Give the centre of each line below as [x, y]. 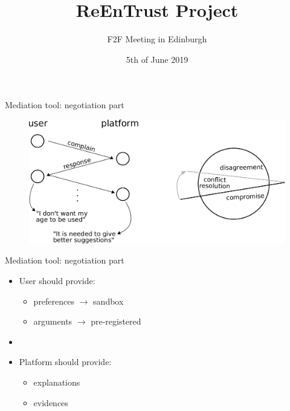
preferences [54, 301]
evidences [51, 402]
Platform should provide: [65, 362]
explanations [57, 382]
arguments [53, 321]
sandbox [108, 301]
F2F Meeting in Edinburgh [157, 39]
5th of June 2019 [157, 59]
